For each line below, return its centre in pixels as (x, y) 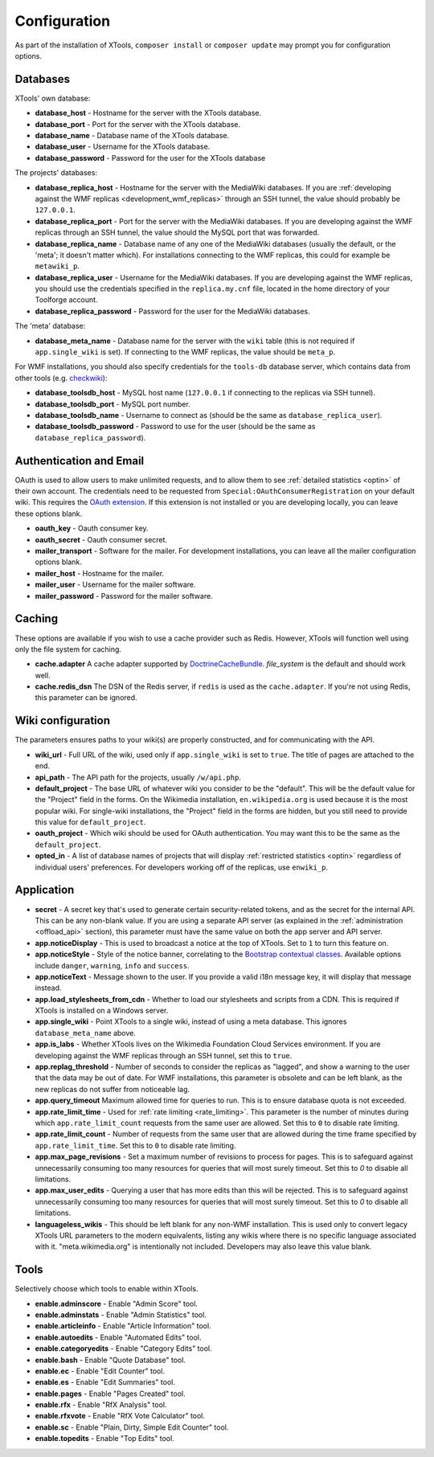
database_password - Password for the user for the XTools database (150, 158)
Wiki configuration (62, 720)
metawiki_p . (57, 266)
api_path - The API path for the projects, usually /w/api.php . (138, 777)
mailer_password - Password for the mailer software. (124, 595)
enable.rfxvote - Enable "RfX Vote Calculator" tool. (120, 1416)
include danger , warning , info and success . (112, 965)
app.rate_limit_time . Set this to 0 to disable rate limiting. (135, 1145)
